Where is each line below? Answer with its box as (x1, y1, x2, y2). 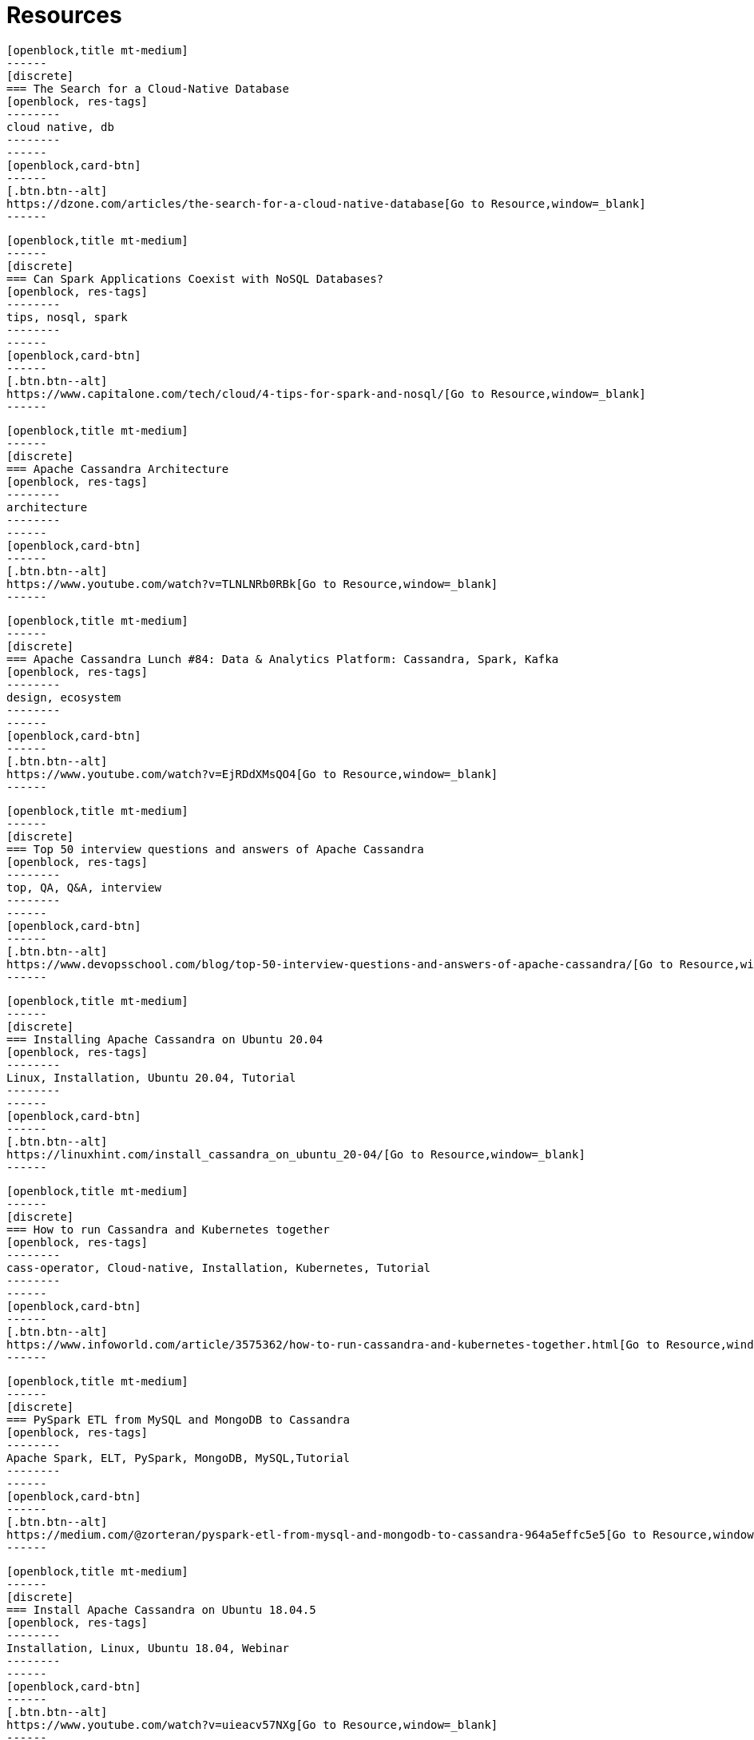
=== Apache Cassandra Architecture (6, 462, 229, 475)
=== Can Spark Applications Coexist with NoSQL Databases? (6, 272, 384, 285)
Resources (6, 2, 122, 29)
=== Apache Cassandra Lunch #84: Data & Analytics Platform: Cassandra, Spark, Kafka (6, 652, 559, 665)
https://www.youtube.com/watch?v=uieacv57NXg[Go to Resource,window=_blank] (6, 1718, 498, 1731)
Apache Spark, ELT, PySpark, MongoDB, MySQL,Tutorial (6, 1451, 350, 1464)
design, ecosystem (6, 690, 121, 704)
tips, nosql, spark (6, 310, 128, 324)
